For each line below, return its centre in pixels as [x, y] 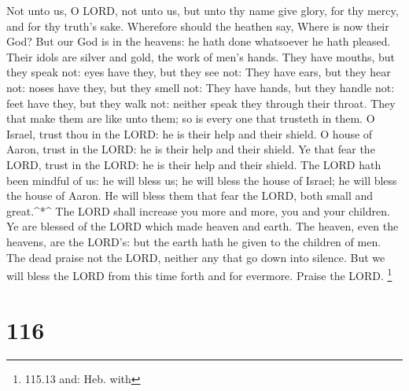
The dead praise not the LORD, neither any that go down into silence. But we [196, 257]
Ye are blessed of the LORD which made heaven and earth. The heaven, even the [203, 226]
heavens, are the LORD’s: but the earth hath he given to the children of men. [194, 241]
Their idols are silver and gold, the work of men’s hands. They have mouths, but [201, 56]
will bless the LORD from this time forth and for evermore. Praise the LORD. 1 [199, 274]
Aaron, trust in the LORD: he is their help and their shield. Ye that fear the [191, 149]
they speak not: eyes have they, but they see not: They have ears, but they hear [199, 72]
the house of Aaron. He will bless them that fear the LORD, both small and [190, 195]
